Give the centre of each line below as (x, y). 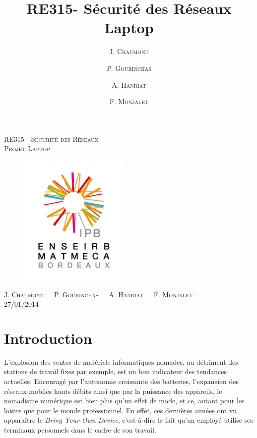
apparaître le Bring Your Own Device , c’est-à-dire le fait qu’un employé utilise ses (128, 420)
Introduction (48, 338)
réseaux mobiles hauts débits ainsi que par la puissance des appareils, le (113, 391)
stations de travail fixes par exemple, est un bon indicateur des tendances (115, 371)
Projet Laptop (27, 148)
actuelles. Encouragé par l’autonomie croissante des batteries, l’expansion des (121, 381)
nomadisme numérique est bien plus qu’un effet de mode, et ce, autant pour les (124, 401)
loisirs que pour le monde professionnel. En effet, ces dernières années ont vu (121, 410)
